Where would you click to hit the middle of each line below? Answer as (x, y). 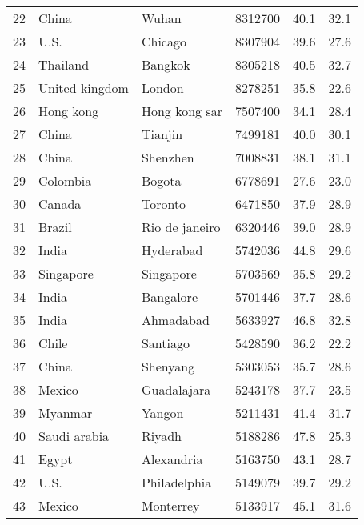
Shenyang (168, 366)
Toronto (164, 204)
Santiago (165, 343)
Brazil (55, 227)
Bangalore (169, 297)
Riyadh (161, 436)
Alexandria (172, 459)
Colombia (65, 180)
